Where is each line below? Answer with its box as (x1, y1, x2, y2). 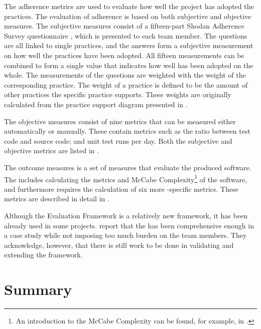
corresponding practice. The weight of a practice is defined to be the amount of (4, 79, 248, 90)
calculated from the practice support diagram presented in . (4, 99, 188, 109)
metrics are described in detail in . (4, 193, 109, 204)
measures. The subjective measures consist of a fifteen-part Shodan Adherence (4, 21, 244, 31)
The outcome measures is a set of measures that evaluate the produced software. (4, 162, 251, 172)
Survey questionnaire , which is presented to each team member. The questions (4, 30, 247, 41)
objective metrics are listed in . (4, 145, 99, 156)
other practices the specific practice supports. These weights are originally (4, 89, 231, 100)
